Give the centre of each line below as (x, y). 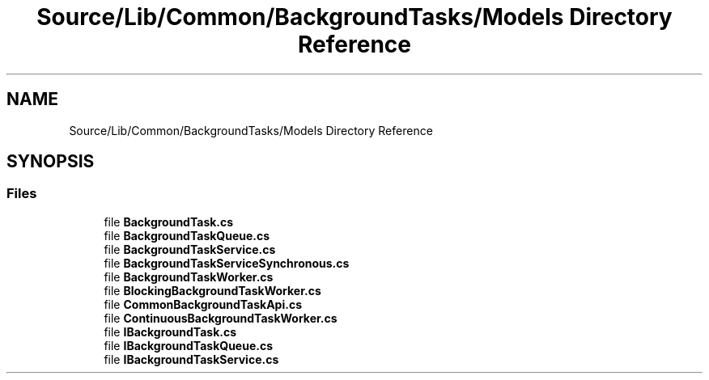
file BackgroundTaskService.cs (190, 249)
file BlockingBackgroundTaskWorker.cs (212, 290)
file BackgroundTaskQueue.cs (187, 235)
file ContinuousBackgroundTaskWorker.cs (221, 318)
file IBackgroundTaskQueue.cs (189, 345)
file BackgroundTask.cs (169, 222)
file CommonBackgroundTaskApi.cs (203, 304)
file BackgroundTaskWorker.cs (189, 277)
